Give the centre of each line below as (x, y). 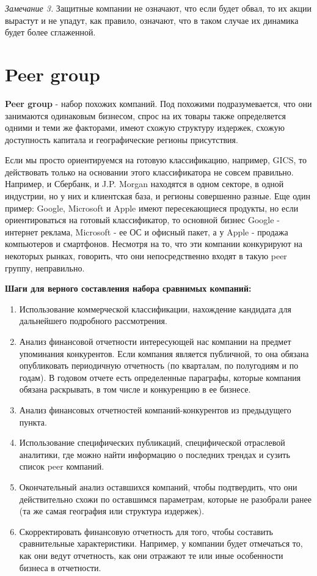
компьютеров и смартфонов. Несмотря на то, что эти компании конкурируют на (154, 244)
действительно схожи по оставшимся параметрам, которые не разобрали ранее (165, 499)
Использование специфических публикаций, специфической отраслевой (152, 442)
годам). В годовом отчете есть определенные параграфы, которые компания (160, 377)
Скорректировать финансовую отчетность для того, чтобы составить (146, 531)
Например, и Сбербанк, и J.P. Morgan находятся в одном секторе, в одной (144, 184)
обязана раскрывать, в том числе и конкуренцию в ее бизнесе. (135, 389)
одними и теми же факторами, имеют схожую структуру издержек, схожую (145, 127)
